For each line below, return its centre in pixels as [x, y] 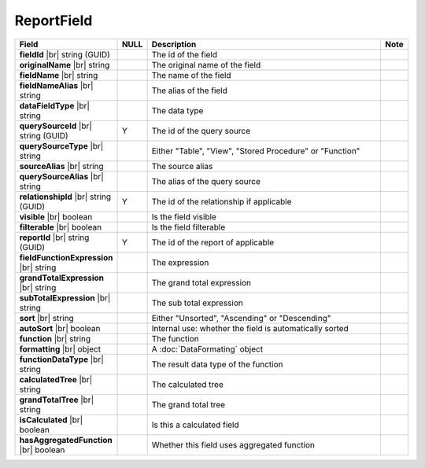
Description [174, 44]
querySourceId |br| [55, 126]
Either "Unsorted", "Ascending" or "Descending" [241, 318]
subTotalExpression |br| [65, 297]
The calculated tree [187, 384]
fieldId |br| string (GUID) [65, 54]
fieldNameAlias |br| [56, 85]
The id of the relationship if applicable [222, 201]
